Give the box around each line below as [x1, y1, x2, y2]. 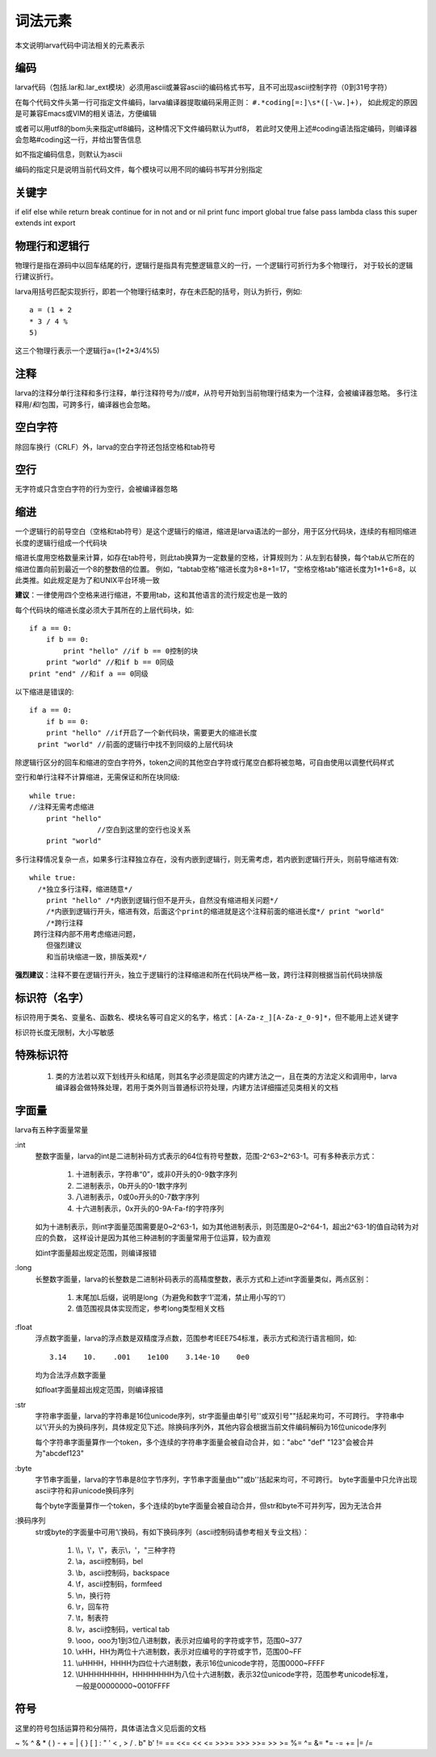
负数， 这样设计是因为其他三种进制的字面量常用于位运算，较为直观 [48, 1233, 270, 1243]
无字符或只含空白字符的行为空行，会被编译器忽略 [15, 484, 178, 494]
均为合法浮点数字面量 [35, 1369, 107, 1380]
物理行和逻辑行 [15, 239, 90, 253]
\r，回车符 [75, 1601, 110, 1611]
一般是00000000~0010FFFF [75, 1680, 171, 1691]
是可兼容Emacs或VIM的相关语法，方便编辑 [15, 109, 157, 119]
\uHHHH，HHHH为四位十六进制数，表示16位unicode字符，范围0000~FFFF [75, 1658, 325, 1667]
